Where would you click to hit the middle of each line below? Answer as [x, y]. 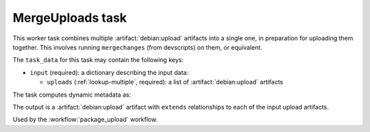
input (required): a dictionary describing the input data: [109, 72]
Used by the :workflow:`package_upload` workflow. [85, 120]
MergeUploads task [70, 18]
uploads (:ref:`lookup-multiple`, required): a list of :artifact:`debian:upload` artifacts [165, 82]
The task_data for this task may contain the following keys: [98, 60]
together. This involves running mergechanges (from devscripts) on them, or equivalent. [138, 47]
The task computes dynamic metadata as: [72, 95]
